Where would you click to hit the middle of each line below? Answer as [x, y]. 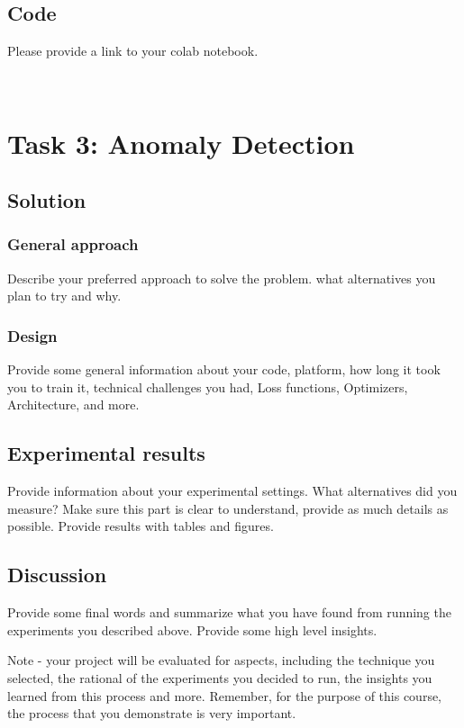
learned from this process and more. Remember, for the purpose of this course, [225, 695]
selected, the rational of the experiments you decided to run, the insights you [220, 677]
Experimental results [106, 453]
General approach [73, 244]
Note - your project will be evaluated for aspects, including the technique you [221, 660]
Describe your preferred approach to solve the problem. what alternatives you [222, 278]
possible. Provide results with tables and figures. [141, 526]
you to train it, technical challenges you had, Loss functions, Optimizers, [208, 386]
